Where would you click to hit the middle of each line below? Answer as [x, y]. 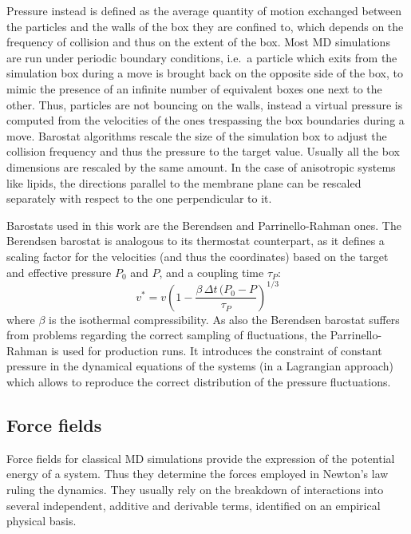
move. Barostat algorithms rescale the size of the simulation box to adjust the [197, 135]
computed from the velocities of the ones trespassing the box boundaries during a [205, 120]
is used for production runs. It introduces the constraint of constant [217, 350]
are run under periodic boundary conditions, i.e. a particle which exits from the [202, 57]
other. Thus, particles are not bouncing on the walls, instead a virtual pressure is [205, 104]
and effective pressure [59, 272]
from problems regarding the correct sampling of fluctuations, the [167, 335]
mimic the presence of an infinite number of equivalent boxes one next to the [194, 88]
